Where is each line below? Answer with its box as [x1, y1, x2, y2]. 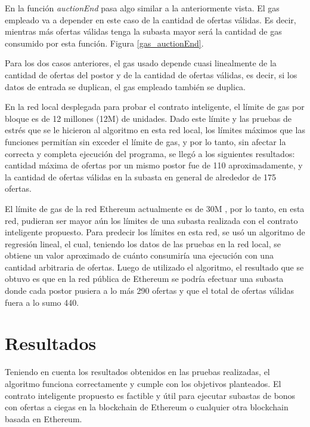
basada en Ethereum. [5, 412, 82, 425]
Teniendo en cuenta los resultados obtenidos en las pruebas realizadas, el [5, 365, 270, 378]
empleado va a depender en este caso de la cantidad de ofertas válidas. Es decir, [5, 13, 296, 26]
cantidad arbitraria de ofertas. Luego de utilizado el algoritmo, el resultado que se [5, 260, 304, 273]
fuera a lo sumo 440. [5, 296, 79, 308]
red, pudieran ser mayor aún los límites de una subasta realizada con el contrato [5, 214, 298, 226]
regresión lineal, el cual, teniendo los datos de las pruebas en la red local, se [5, 237, 281, 250]
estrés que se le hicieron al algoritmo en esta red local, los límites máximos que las [5, 124, 305, 136]
